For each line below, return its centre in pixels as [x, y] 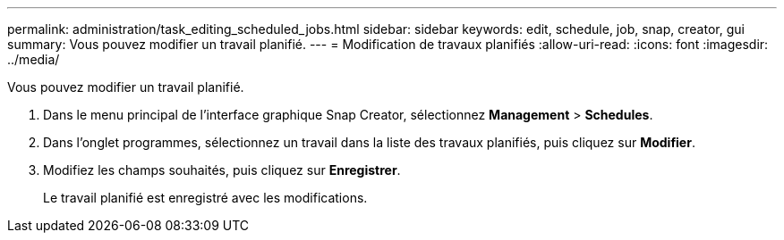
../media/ [34, 59]
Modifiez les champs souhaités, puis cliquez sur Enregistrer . [222, 170]
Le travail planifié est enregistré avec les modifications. [205, 198]
